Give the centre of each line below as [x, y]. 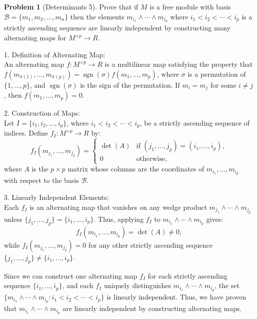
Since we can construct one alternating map [71, 275]
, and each [78, 285]
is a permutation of [217, 74]
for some [223, 84]
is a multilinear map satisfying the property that [179, 64]
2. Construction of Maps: [42, 113]
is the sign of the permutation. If [130, 84]
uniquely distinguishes [138, 285]
